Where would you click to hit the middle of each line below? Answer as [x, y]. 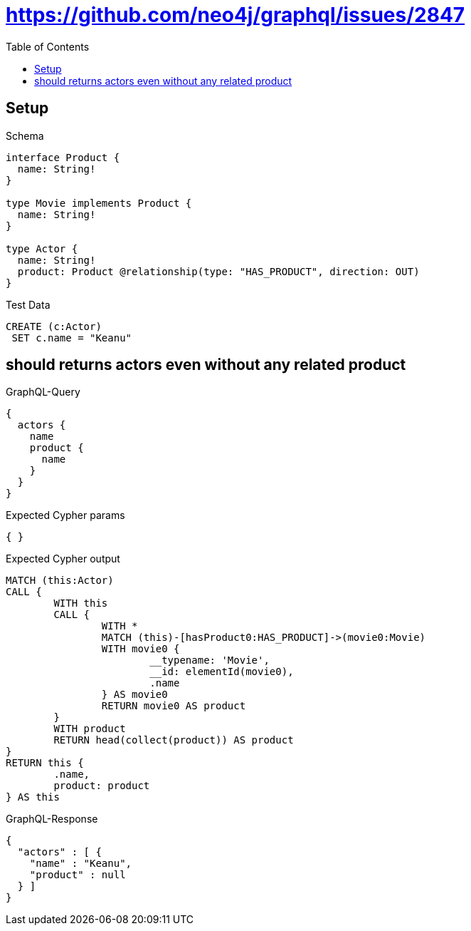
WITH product [90, 729]
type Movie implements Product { [99, 203]
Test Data [28, 304]
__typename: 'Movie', [210, 660]
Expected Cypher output [63, 559]
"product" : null [78, 875]
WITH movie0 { [141, 649]
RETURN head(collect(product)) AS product [174, 740]
